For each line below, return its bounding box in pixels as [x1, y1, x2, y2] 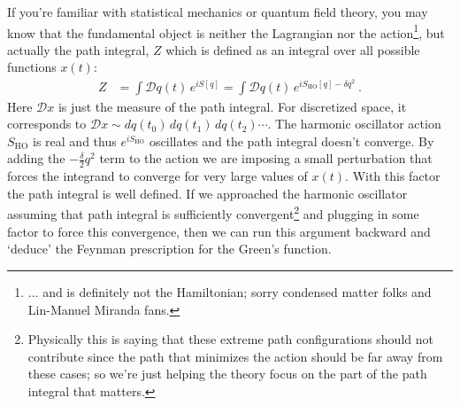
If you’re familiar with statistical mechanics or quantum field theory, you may [7, 3, 428, 20]
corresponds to [7, 114, 87, 133]
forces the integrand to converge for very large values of [7, 167, 308, 185]
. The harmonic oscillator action [267, 114, 441, 133]
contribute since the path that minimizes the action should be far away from [27, 347, 443, 365]
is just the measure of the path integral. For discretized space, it [57, 97, 407, 115]
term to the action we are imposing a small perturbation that [99, 149, 433, 168]
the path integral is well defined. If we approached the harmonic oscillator [7, 183, 408, 202]
